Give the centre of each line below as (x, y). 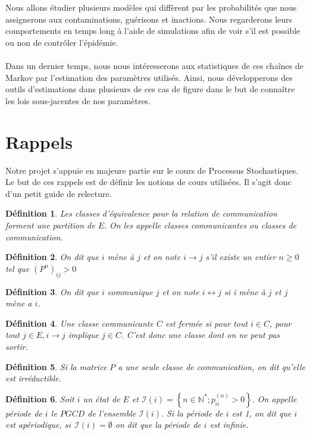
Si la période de (195, 413)
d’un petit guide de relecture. (59, 193)
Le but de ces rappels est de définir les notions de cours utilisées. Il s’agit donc (148, 182)
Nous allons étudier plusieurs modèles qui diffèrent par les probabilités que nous (151, 7)
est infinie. (229, 425)
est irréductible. (33, 378)
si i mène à (245, 291)
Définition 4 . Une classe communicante (79, 323)
